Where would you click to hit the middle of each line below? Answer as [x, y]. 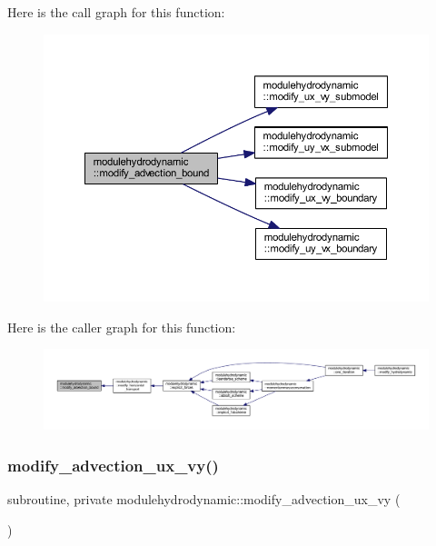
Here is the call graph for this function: [116, 12]
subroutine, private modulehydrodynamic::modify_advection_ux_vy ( [204, 498]
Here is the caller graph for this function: [122, 327]
